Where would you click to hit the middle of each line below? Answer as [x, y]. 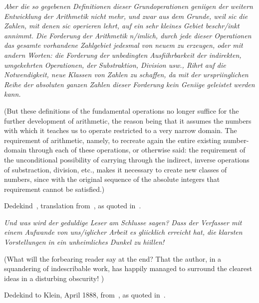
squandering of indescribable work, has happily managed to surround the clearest [128, 268]
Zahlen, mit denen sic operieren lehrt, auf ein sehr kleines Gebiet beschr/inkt [122, 26]
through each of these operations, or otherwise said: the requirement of [137, 150]
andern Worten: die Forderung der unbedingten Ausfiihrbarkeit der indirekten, [123, 55]
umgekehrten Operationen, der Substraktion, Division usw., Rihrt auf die [115, 65]
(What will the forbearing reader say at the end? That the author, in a [113, 258]
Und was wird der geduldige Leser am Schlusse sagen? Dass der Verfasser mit [123, 222]
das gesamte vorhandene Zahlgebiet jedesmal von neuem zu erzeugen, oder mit [124, 45]
